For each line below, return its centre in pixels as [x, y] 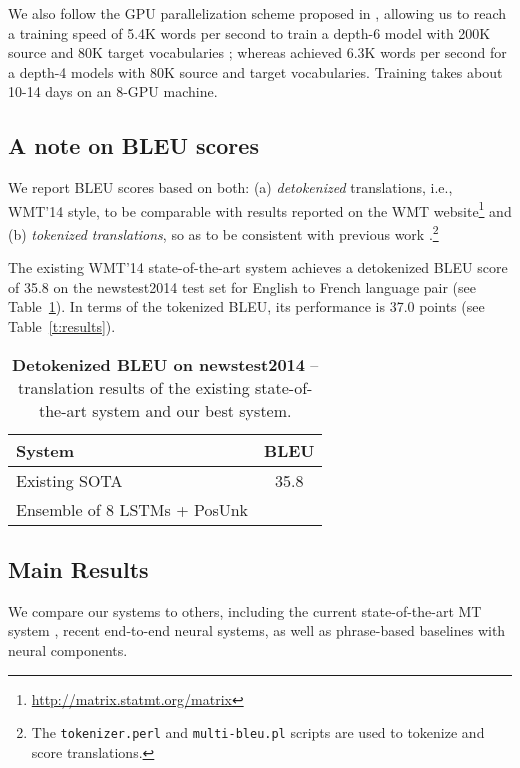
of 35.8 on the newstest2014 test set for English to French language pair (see [242, 286]
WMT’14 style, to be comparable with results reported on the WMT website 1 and [260, 209]
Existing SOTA [69, 480]
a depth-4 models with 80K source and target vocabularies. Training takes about [255, 71]
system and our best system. [192, 410]
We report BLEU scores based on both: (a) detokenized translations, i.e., [230, 187]
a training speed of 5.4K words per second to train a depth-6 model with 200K [249, 32]
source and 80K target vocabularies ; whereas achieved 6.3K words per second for [257, 52]
